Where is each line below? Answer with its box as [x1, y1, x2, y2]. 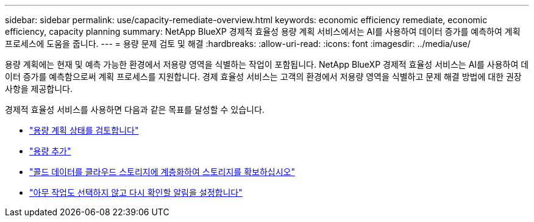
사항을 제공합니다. [5, 84, 73, 94]
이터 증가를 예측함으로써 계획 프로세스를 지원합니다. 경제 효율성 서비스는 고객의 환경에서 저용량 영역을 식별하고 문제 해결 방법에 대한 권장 [5, 71, 522, 82]
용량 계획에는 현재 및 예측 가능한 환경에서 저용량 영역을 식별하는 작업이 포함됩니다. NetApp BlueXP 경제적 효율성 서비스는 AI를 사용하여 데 [5, 59, 529, 70]
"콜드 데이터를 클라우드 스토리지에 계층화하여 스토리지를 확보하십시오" [29, 167, 295, 177]
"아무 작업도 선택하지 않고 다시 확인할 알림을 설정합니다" [29, 187, 243, 198]
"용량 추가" [29, 146, 71, 156]
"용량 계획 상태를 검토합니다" [29, 125, 139, 135]
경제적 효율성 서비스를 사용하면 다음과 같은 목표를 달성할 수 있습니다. [5, 104, 265, 115]
